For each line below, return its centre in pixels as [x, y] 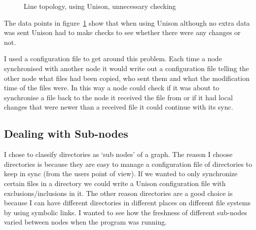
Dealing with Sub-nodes [66, 134]
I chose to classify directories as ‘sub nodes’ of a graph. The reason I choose [118, 154]
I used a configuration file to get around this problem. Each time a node [113, 58]
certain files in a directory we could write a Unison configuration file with [115, 183]
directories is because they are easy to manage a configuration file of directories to [128, 164]
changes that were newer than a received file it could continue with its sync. [119, 107]
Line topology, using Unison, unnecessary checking [100, 6]
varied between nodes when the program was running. [86, 222]
